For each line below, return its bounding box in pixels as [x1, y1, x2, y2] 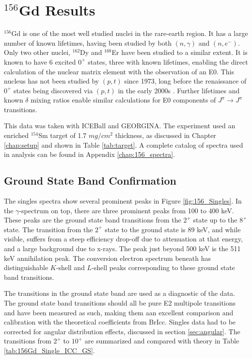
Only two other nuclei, [4, 47, 70, 57]
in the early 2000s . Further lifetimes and [118, 85, 240, 95]
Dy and [80, 47, 102, 57]
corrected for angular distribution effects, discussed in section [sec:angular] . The [4, 326, 240, 336]
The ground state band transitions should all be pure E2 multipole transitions [4, 297, 236, 308]
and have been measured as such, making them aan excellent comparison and [4, 307, 234, 317]
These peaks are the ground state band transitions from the [4, 215, 181, 225]
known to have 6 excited [4, 56, 76, 67]
